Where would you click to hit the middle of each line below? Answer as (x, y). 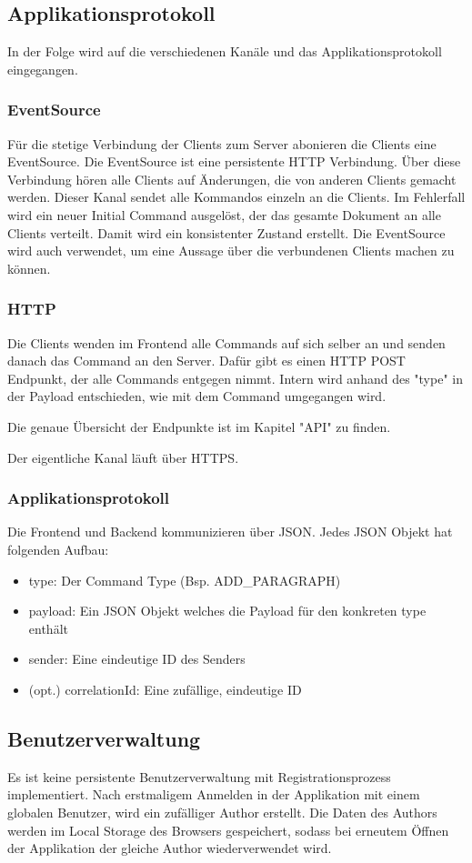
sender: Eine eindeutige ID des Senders (137, 659)
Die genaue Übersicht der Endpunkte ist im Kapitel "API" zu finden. (199, 426)
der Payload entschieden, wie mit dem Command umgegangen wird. (197, 396)
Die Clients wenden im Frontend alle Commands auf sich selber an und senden (226, 342)
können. (29, 268)
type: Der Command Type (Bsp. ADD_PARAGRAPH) (185, 580)
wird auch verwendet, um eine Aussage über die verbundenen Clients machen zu (231, 251)
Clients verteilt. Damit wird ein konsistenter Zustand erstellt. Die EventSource (226, 232)
